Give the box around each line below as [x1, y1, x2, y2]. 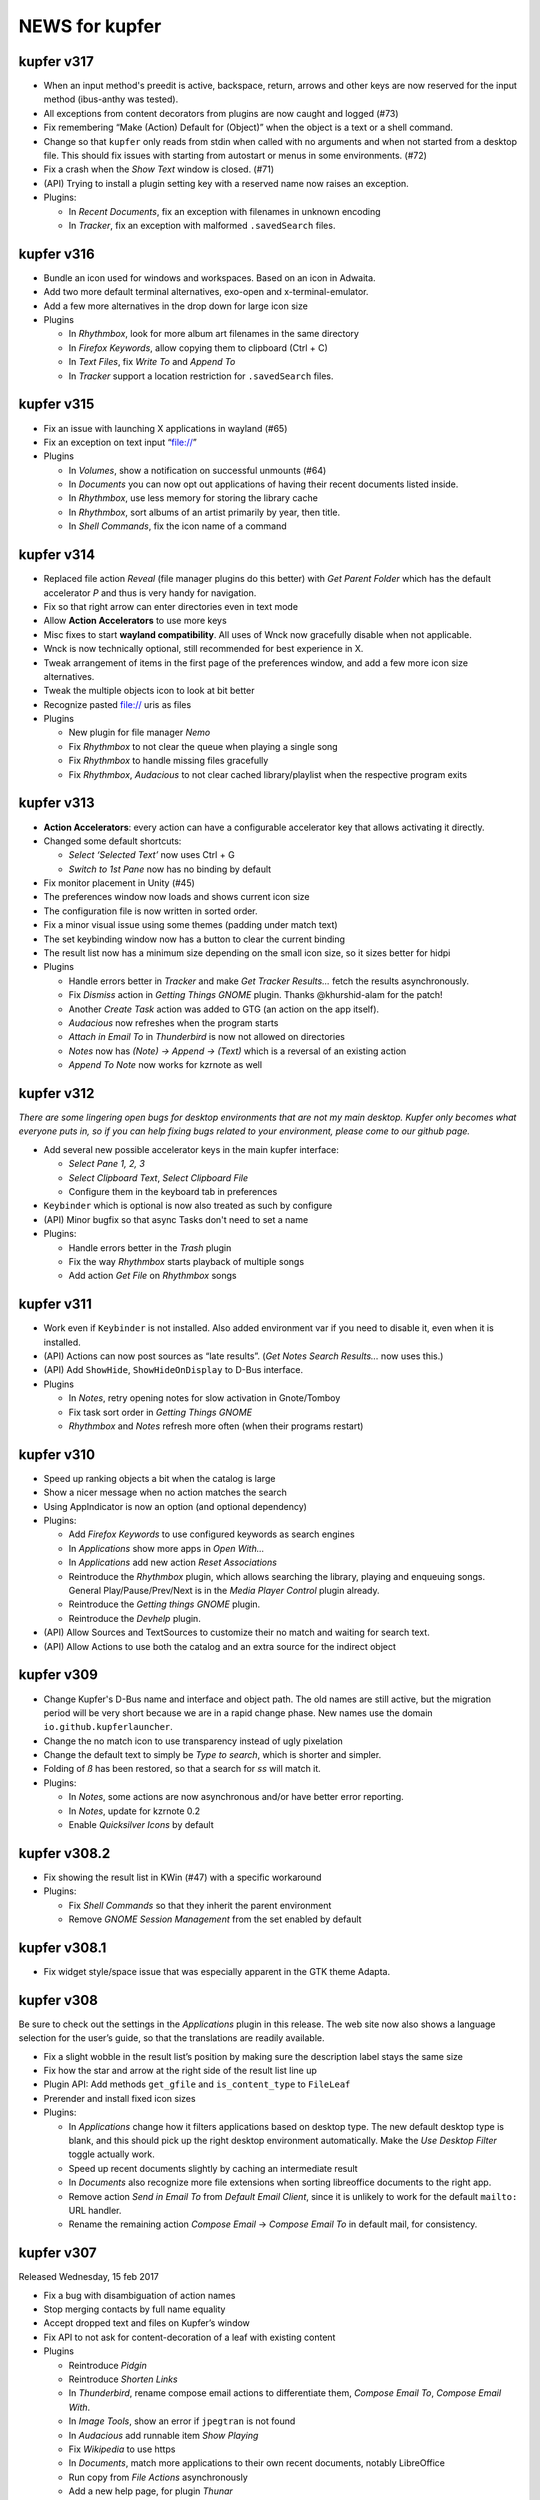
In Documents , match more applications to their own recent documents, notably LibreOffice [68, 2457, 445, 2469]
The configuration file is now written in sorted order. [43, 905, 259, 917]
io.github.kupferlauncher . [43, 1721, 174, 1733]
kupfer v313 [18, 795, 95, 812]
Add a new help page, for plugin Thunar [68, 2485, 234, 2497]
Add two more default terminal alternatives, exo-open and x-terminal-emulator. [43, 286, 369, 298]
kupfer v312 [18, 1085, 95, 1102]
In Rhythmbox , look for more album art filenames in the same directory [68, 328, 360, 340]
